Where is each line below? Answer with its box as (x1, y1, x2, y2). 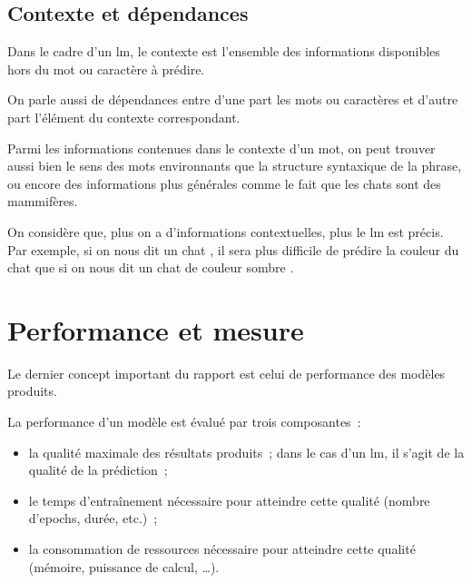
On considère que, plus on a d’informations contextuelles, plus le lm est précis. (7, 222, 444, 241)
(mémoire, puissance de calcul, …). (28, 557, 220, 576)
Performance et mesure (7, 311, 304, 348)
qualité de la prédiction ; (28, 460, 168, 479)
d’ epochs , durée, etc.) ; (28, 509, 158, 528)
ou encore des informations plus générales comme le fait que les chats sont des (7, 173, 441, 193)
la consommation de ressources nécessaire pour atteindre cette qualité (28, 539, 416, 558)
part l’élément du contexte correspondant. (7, 107, 241, 126)
